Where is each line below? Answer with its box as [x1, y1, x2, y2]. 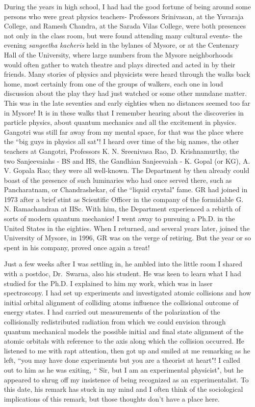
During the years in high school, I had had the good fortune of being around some [4, 1, 251, 11]
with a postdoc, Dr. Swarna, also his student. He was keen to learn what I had [4, 268, 241, 279]
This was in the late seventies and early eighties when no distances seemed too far [4, 97, 251, 108]
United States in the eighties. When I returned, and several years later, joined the [4, 223, 250, 233]
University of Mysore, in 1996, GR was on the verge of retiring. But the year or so [4, 233, 251, 243]
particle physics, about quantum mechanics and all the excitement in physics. [4, 117, 237, 127]
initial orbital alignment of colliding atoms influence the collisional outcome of [4, 297, 239, 307]
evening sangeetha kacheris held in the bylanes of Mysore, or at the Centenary [4, 40, 239, 50]
